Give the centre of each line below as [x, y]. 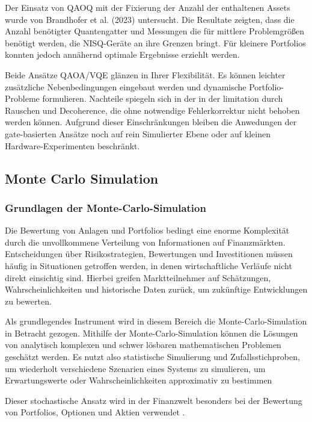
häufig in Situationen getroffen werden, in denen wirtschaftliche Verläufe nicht [148, 265]
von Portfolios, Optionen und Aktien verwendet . [95, 412]
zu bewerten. [28, 301]
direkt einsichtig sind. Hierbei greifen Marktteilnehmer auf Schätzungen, [138, 277]
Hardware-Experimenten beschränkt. [72, 145]
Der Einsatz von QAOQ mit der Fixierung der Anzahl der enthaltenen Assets [148, 7]
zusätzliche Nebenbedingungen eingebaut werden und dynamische [126, 86]
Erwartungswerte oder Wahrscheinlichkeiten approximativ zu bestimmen [139, 380]
